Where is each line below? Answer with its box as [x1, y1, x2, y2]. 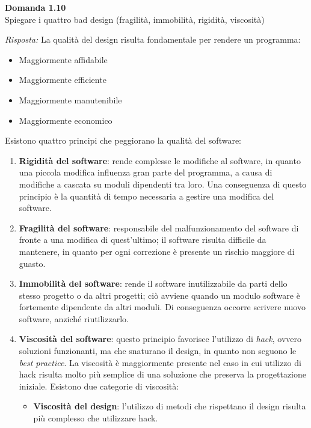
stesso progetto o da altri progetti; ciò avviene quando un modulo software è [19, 289, 300, 301]
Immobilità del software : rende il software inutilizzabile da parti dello [19, 277, 288, 290]
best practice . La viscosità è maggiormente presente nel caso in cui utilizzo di [19, 356, 301, 368]
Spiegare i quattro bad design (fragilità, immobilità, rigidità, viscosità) [5, 13, 265, 25]
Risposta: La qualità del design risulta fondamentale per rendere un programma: [5, 33, 301, 46]
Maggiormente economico [19, 114, 112, 126]
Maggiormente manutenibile [19, 93, 122, 106]
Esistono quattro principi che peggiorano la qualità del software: [5, 134, 242, 147]
